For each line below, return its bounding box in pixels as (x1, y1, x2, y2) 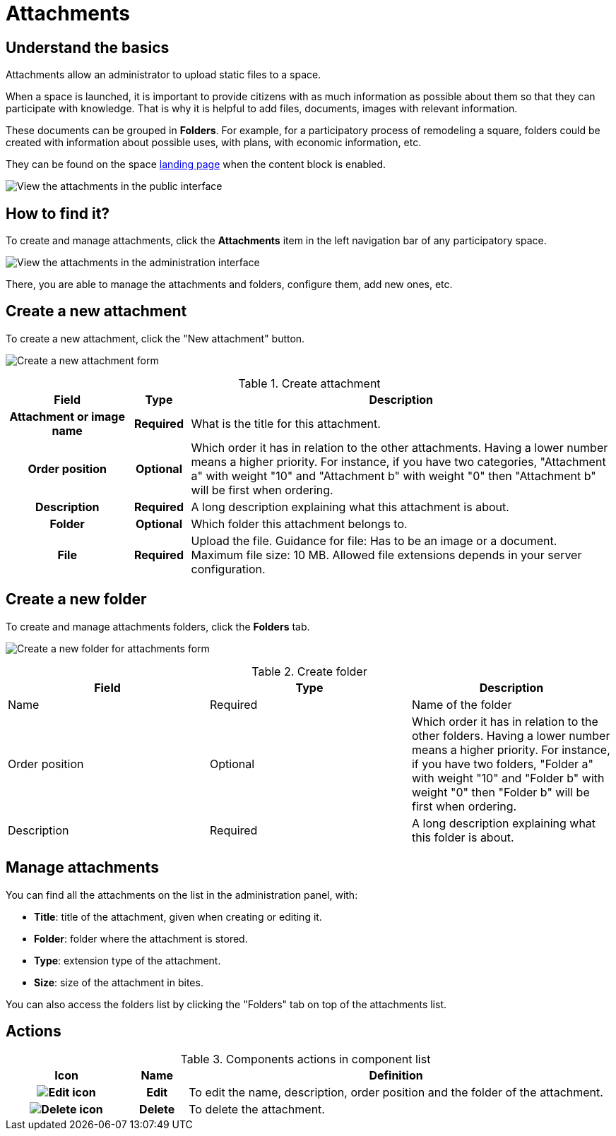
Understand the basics (6, 38, 170, 56)
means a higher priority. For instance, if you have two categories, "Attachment (191, 454, 606, 469)
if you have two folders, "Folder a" (411, 756, 594, 771)
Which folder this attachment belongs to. (191, 516, 408, 531)
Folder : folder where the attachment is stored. (34, 932, 248, 945)
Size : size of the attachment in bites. (34, 976, 203, 988)
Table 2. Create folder (251, 664, 367, 678)
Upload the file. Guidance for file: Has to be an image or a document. (191, 533, 557, 548)
